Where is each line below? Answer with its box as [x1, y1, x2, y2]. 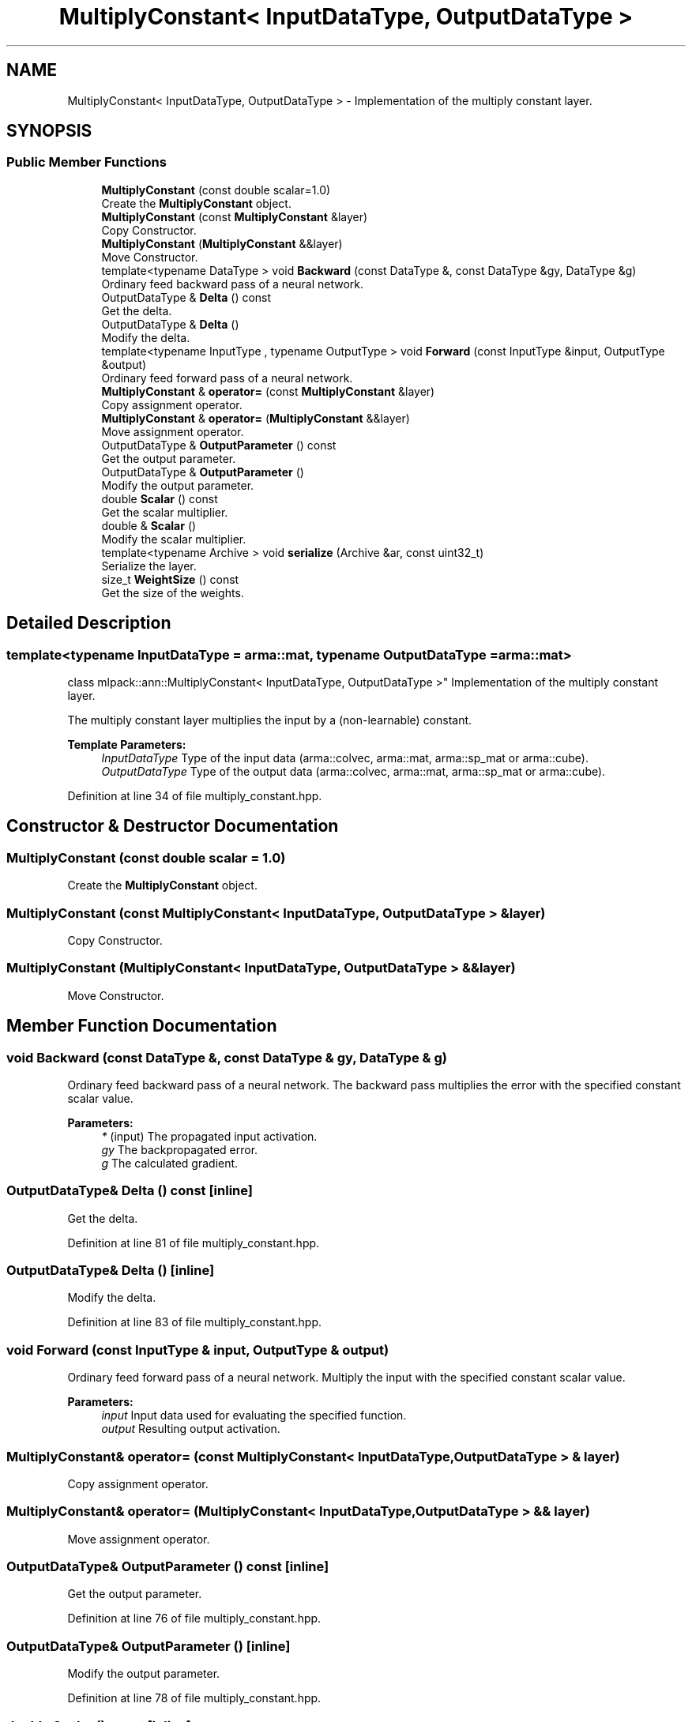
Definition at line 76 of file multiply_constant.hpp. [67, 1611, 322, 1626]
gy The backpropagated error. [101, 1142, 258, 1156]
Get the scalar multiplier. [101, 505, 228, 519]
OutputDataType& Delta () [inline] [6, 1262, 215, 1279]
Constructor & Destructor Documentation [6, 816, 339, 837]
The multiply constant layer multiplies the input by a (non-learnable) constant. [67, 713, 472, 728]
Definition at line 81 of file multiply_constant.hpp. [67, 1235, 320, 1250]
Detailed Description [6, 613, 171, 634]
